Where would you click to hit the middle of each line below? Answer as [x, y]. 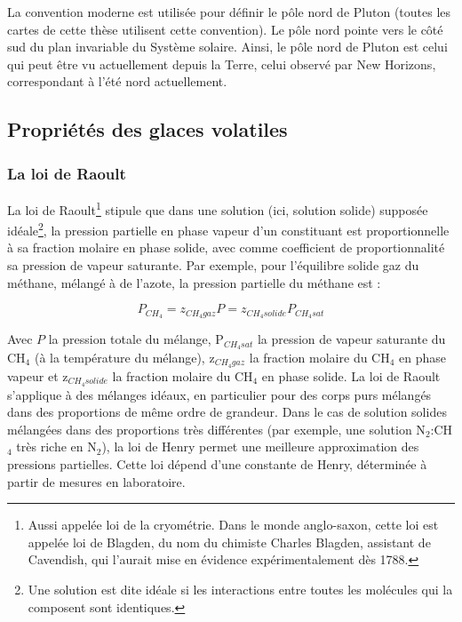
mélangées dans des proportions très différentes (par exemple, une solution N [216, 429]
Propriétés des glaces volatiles [147, 129]
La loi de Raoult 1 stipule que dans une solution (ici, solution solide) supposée [218, 208]
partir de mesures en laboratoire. [96, 481]
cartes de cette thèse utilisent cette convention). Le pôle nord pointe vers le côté [225, 29]
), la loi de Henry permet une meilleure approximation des [260, 447]
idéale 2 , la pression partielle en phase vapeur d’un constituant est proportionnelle [228, 229]
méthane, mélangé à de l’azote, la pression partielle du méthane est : [194, 282]
